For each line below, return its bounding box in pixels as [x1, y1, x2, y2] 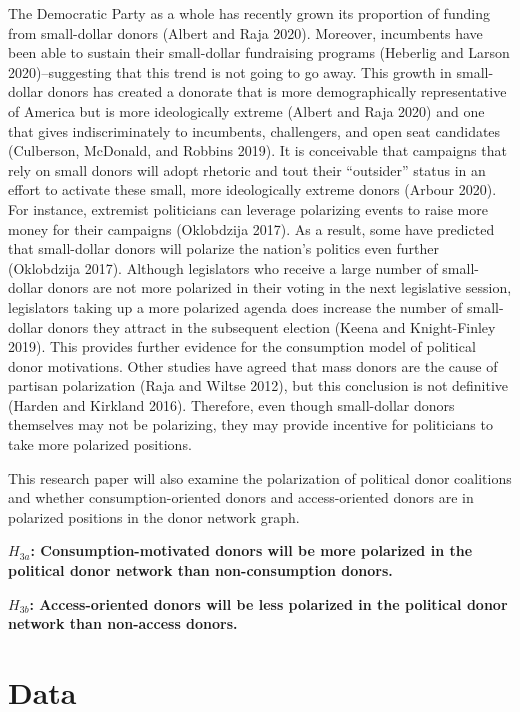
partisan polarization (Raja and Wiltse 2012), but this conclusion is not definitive [8, 375, 509, 396]
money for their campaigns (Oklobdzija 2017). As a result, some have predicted [8, 218, 495, 239]
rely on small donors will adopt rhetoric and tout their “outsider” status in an [8, 159, 486, 180]
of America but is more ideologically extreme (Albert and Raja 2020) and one [8, 100, 485, 121]
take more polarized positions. [8, 434, 192, 455]
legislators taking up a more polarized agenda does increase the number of [8, 296, 463, 317]
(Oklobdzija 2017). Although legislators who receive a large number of [8, 257, 438, 278]
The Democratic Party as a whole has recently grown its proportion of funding [8, 3, 490, 23]
